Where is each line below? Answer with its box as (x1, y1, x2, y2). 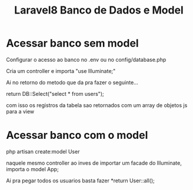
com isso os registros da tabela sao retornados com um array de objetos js (6, 101, 188, 109)
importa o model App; (6, 165, 59, 172)
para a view (6, 108, 35, 115)
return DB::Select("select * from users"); (6, 90, 104, 97)
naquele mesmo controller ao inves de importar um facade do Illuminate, (6, 159, 182, 166)
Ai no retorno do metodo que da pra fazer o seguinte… (6, 79, 138, 86)
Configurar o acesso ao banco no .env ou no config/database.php (6, 56, 167, 63)
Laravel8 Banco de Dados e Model (14, 4, 184, 17)
